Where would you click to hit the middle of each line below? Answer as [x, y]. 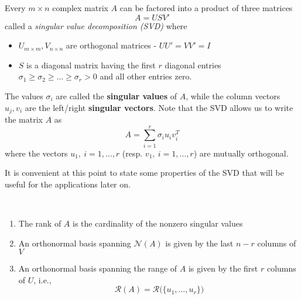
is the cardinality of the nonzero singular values [158, 223]
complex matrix [80, 8]
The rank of [40, 223]
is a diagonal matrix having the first [91, 65]
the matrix [24, 119]
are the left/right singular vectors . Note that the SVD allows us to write [159, 107]
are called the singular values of [117, 95]
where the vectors [36, 153]
